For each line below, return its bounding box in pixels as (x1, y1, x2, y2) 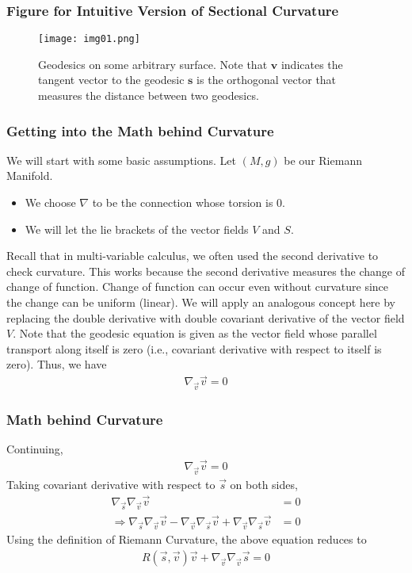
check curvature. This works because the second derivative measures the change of (6, 262, 406, 279)
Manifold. (6, 167, 53, 184)
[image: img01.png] (38, 33, 140, 45)
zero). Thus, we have (6, 356, 107, 372)
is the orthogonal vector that (196, 71, 337, 88)
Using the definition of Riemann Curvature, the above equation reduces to (6, 531, 367, 548)
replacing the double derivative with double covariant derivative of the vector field (6, 309, 405, 326)
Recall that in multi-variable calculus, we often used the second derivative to (6, 247, 379, 264)
